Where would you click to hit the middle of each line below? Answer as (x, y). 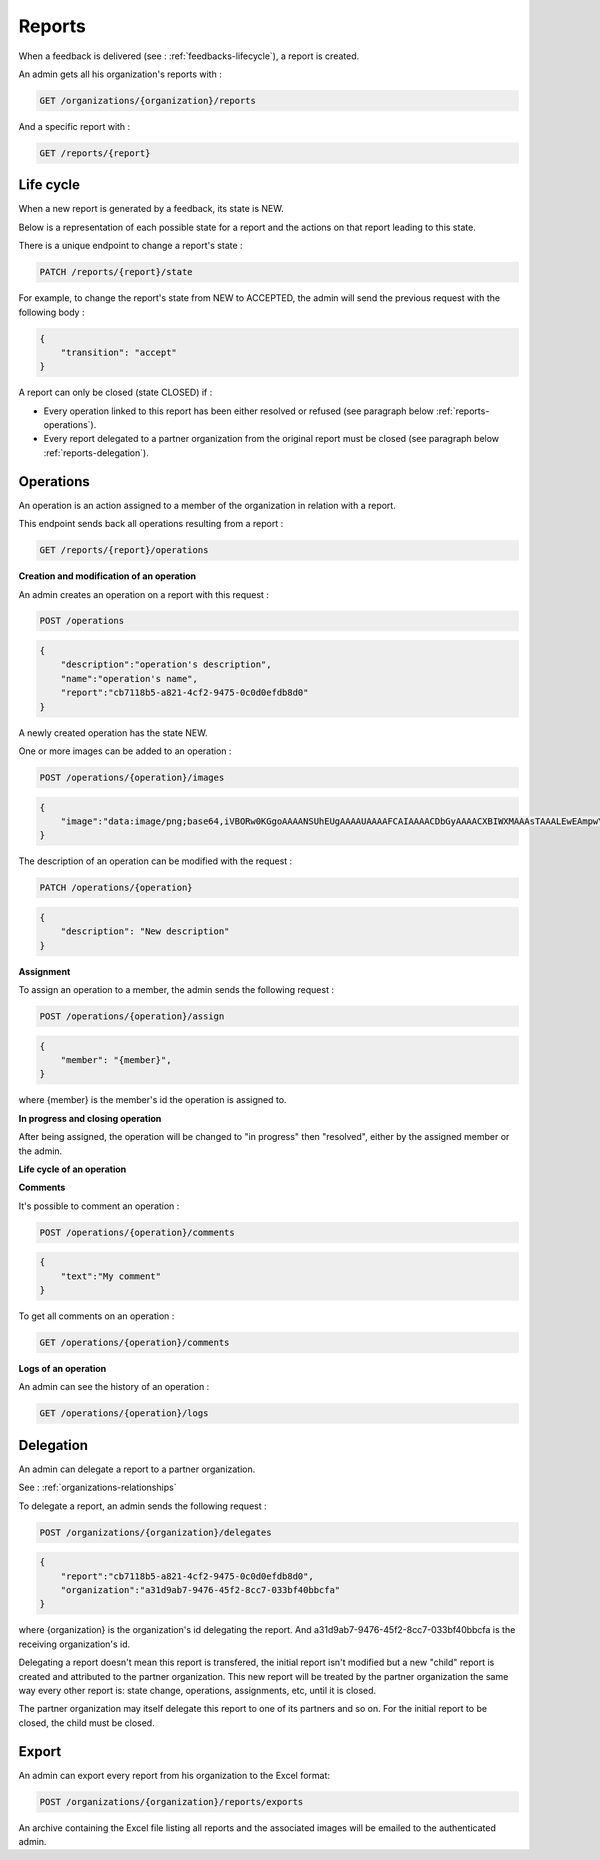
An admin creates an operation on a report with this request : (144, 594)
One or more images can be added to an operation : (125, 751)
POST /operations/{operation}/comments (137, 1232)
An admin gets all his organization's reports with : (120, 74)
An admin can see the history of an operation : (114, 1387)
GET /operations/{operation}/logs (124, 1413)
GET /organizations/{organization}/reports (148, 100)
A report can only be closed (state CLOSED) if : (115, 392)
